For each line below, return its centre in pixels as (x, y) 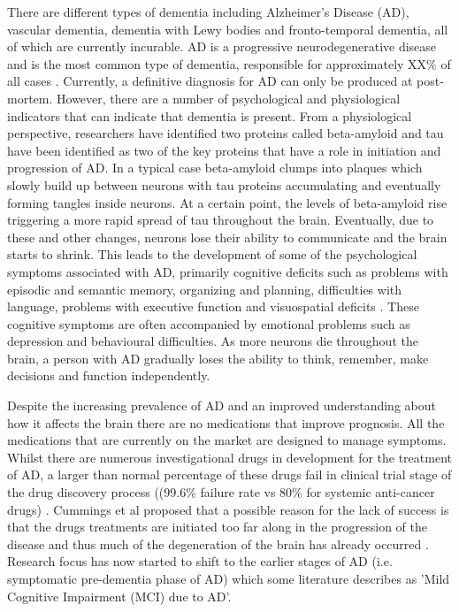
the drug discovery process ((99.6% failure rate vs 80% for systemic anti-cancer (221, 492)
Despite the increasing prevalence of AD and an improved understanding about (222, 405)
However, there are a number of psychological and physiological (229, 98)
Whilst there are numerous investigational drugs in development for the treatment (229, 457)
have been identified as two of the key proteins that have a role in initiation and (224, 150)
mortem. (30, 98)
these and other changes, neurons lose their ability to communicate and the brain (227, 237)
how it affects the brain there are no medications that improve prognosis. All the (226, 422)
